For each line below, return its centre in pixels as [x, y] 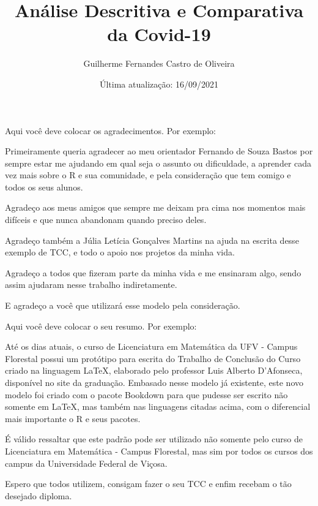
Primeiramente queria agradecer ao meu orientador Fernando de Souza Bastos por [159, 151]
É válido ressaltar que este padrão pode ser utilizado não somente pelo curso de [154, 439]
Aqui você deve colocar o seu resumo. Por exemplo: [101, 326]
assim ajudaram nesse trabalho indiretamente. [91, 285]
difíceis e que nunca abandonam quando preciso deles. [106, 220]
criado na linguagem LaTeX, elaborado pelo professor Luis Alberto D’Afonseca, [154, 370]
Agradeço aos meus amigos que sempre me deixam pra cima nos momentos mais [155, 207]
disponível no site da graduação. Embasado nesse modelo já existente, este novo [154, 382]
